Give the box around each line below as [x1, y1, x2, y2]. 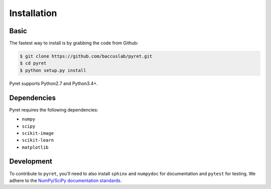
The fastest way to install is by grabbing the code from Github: [9, 40, 139, 46]
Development [9, 157, 53, 166]
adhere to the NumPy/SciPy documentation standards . [9, 177, 122, 183]
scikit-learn [22, 137, 54, 143]
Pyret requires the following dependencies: [9, 107, 98, 113]
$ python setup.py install [20, 67, 86, 73]
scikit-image [22, 130, 54, 136]
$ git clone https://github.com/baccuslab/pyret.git [20, 53, 153, 59]
